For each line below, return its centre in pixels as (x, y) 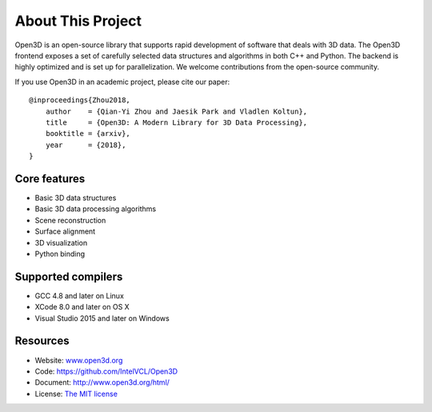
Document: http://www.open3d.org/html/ (102, 382)
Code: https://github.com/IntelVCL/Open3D (106, 371)
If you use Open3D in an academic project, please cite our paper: (122, 82)
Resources (42, 341)
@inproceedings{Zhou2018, (80, 100)
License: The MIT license (76, 394)
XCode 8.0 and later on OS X (82, 307)
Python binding (60, 254)
